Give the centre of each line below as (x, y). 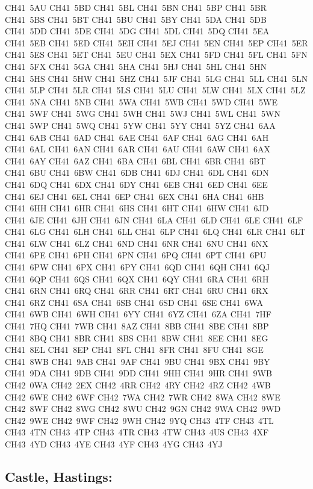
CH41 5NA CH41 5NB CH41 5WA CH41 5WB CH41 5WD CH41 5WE (141, 101)
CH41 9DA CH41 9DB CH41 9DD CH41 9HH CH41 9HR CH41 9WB (138, 373)
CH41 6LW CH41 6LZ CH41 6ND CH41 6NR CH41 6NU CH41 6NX (137, 243)
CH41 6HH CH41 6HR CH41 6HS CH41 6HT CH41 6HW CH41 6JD (137, 208)
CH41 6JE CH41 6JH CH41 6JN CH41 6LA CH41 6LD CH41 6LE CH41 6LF (154, 220)
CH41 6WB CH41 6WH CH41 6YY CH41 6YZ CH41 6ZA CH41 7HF (138, 314)
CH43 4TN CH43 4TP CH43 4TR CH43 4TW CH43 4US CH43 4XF (137, 432)
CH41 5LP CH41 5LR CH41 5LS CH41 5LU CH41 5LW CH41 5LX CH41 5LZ (155, 90)
